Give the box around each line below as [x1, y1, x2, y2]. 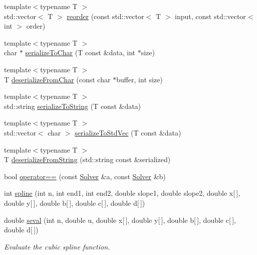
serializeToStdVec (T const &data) [75, 127, 181, 138]
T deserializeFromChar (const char [4, 74, 111, 84]
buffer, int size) [116, 74, 163, 84]
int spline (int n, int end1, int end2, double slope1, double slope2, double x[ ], [4, 188, 240, 198]
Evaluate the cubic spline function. [4, 241, 110, 251]
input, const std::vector [175, 11, 246, 21]
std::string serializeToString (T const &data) [4, 100, 141, 111]
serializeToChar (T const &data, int [25, 47, 136, 58]
